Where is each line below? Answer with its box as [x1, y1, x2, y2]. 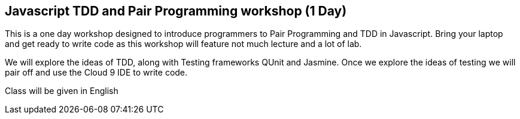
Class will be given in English [5, 86, 118, 96]
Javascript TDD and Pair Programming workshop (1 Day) [5, 4, 347, 18]
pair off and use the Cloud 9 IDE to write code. [5, 67, 188, 78]
